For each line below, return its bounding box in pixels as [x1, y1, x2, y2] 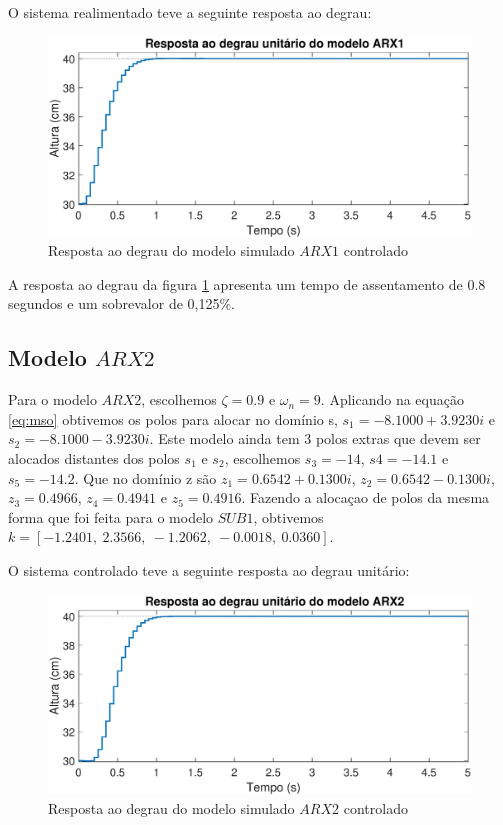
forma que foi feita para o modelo [8, 506, 214, 527]
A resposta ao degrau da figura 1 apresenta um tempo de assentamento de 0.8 [8, 273, 486, 294]
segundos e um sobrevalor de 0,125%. [8, 293, 236, 314]
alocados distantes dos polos [8, 447, 180, 468]
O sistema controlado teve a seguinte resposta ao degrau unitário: [8, 559, 410, 580]
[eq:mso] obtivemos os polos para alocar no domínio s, [8, 408, 338, 429]
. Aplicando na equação [320, 389, 464, 410]
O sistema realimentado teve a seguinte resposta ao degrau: [8, 2, 372, 22]
